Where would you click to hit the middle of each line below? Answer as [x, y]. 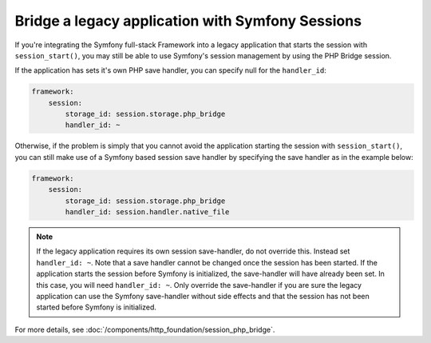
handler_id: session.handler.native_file [147, 212]
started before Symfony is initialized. [97, 307]
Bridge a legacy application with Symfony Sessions [188, 21]
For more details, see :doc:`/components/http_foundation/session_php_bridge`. [145, 329]
